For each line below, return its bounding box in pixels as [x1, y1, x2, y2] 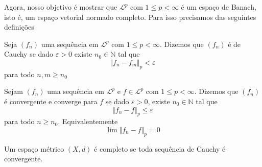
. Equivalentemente [58, 116, 118, 127]
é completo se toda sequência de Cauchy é [94, 143, 226, 154]
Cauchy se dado [4, 49, 54, 59]
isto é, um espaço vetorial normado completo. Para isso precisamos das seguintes [4, 11, 256, 22]
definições [4, 21, 34, 32]
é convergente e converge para [4, 96, 98, 106]
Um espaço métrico [4, 143, 64, 154]
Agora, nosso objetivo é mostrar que [4, 2, 117, 12]
